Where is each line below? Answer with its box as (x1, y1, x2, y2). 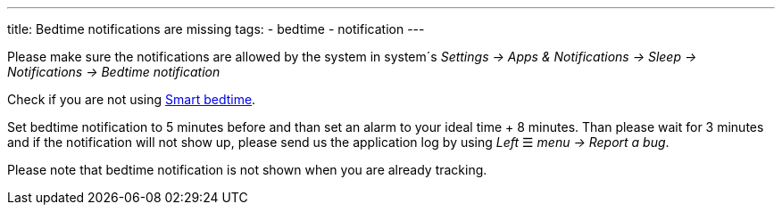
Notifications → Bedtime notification (7, 64, 220, 79)
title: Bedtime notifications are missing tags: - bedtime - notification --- (7, 21, 425, 37)
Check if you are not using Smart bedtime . (7, 92, 256, 107)
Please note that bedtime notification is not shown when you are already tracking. (7, 162, 487, 177)
